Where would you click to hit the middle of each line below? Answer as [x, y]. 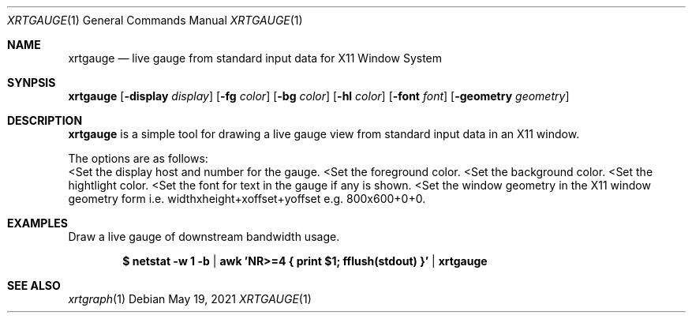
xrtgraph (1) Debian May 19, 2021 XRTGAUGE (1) [190, 299]
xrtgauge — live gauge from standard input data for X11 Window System [255, 58]
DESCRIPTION [45, 120]
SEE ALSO [34, 285]
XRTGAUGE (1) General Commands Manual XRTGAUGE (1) [155, 20]
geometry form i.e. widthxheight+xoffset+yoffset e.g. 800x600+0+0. [247, 199]
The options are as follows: [138, 158]
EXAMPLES [37, 223]
